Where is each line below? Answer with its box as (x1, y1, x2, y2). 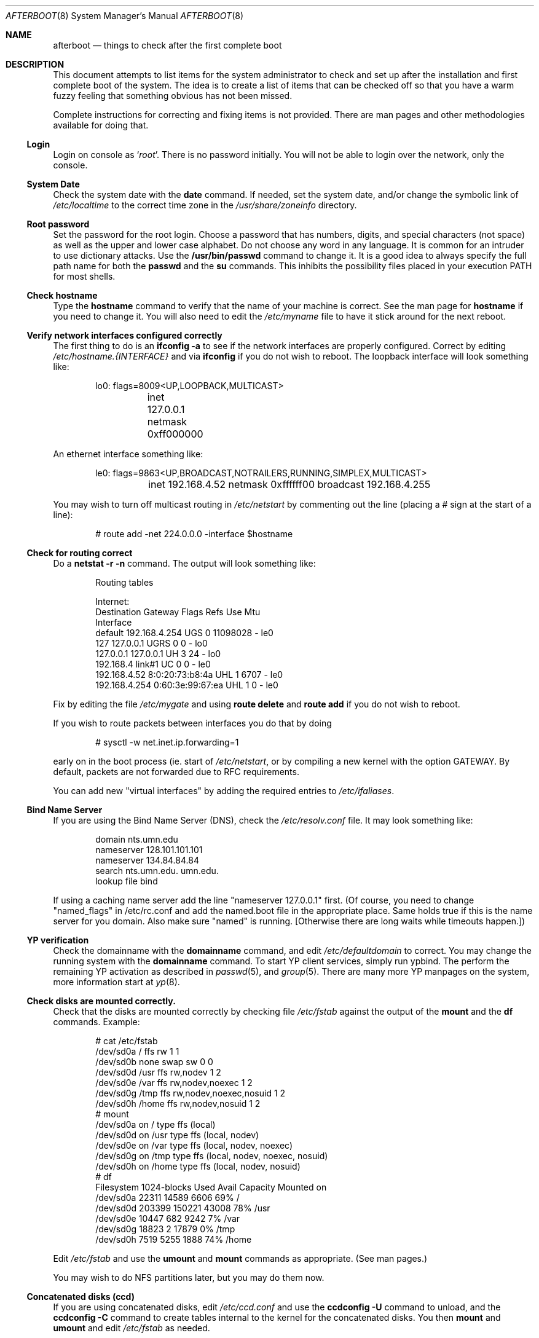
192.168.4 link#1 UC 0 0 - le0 (95, 659, 211, 669)
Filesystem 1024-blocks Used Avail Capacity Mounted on (95, 1182, 327, 1192)
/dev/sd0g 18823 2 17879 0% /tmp (95, 1224, 235, 1234)
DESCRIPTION (6, 59, 65, 69)
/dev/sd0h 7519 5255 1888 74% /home (95, 1234, 252, 1245)
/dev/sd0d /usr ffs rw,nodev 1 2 (95, 1067, 221, 1077)
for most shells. (53, 271, 116, 281)
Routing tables (95, 577, 154, 588)
